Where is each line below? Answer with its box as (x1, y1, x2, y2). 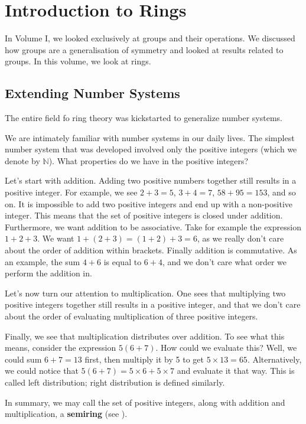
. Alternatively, (247, 353, 302, 365)
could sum (5, 353, 42, 365)
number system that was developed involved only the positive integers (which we (5, 143, 297, 155)
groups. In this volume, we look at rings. (5, 55, 151, 67)
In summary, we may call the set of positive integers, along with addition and (5, 396, 285, 408)
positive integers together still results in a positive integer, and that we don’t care (5, 298, 301, 311)
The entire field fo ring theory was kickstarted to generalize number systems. (5, 112, 282, 124)
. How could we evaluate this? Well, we (155, 341, 297, 354)
